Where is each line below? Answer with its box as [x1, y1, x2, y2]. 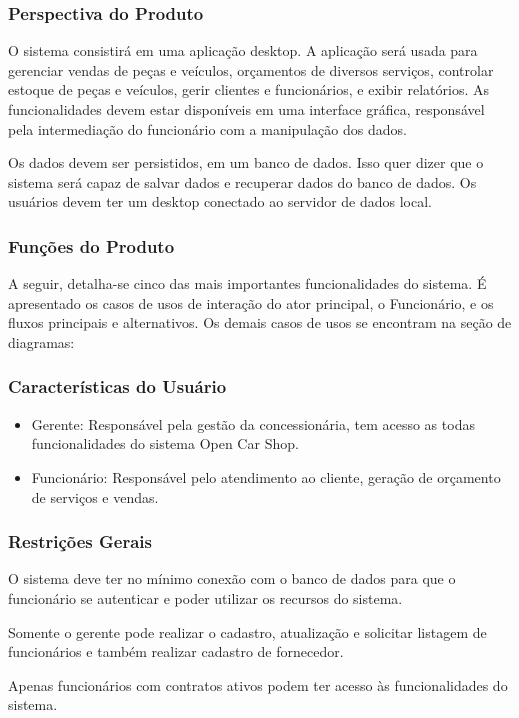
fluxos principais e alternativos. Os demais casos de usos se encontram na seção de [8, 312, 512, 333]
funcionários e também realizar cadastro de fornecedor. [8, 641, 344, 662]
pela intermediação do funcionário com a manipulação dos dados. [8, 118, 407, 139]
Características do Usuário [8, 374, 227, 399]
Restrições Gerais [8, 529, 153, 554]
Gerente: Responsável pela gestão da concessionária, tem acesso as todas [31, 413, 475, 434]
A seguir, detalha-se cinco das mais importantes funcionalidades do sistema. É [8, 273, 487, 294]
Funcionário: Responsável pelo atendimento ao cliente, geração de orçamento [31, 466, 501, 487]
